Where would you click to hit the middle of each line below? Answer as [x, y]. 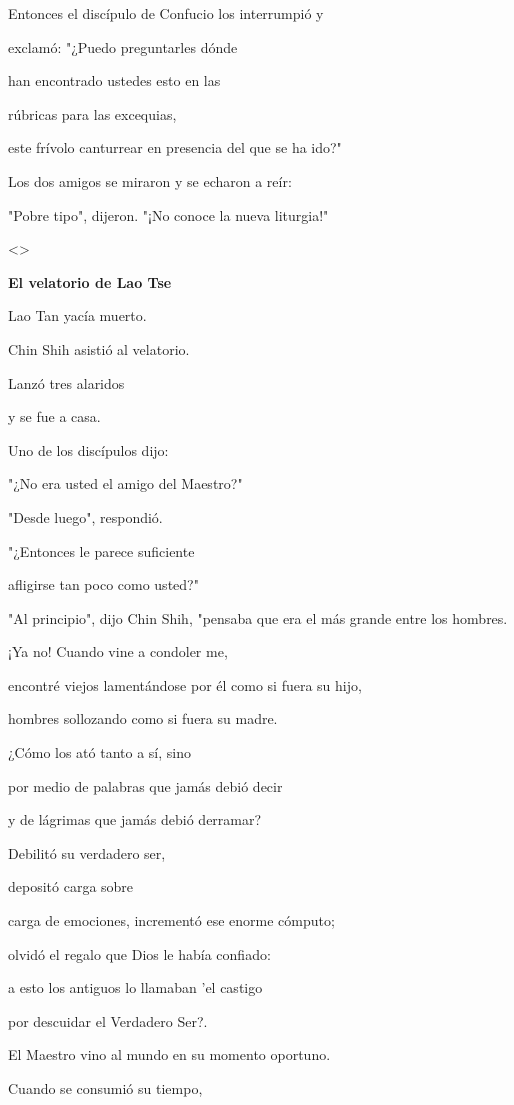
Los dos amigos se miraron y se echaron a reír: [150, 180]
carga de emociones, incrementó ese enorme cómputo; [171, 920]
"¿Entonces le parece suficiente [101, 550]
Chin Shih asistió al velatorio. [99, 348]
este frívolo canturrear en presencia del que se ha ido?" [175, 147]
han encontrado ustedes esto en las [114, 80]
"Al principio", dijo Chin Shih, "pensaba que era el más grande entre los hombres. [258, 617]
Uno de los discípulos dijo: [88, 449]
